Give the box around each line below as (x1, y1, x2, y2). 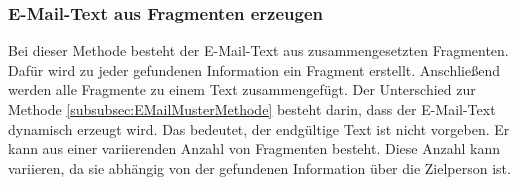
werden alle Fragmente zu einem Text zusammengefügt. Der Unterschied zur (8, 79, 476, 100)
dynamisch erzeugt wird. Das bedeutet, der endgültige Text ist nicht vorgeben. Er (8, 118, 510, 139)
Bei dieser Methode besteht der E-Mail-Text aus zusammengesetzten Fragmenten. (8, 40, 509, 61)
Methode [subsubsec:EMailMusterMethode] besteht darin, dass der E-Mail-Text (8, 99, 496, 119)
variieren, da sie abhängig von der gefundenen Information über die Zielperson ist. (8, 157, 511, 178)
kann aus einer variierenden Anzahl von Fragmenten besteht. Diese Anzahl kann (8, 138, 500, 159)
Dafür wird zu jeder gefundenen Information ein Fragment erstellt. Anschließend (8, 59, 500, 80)
